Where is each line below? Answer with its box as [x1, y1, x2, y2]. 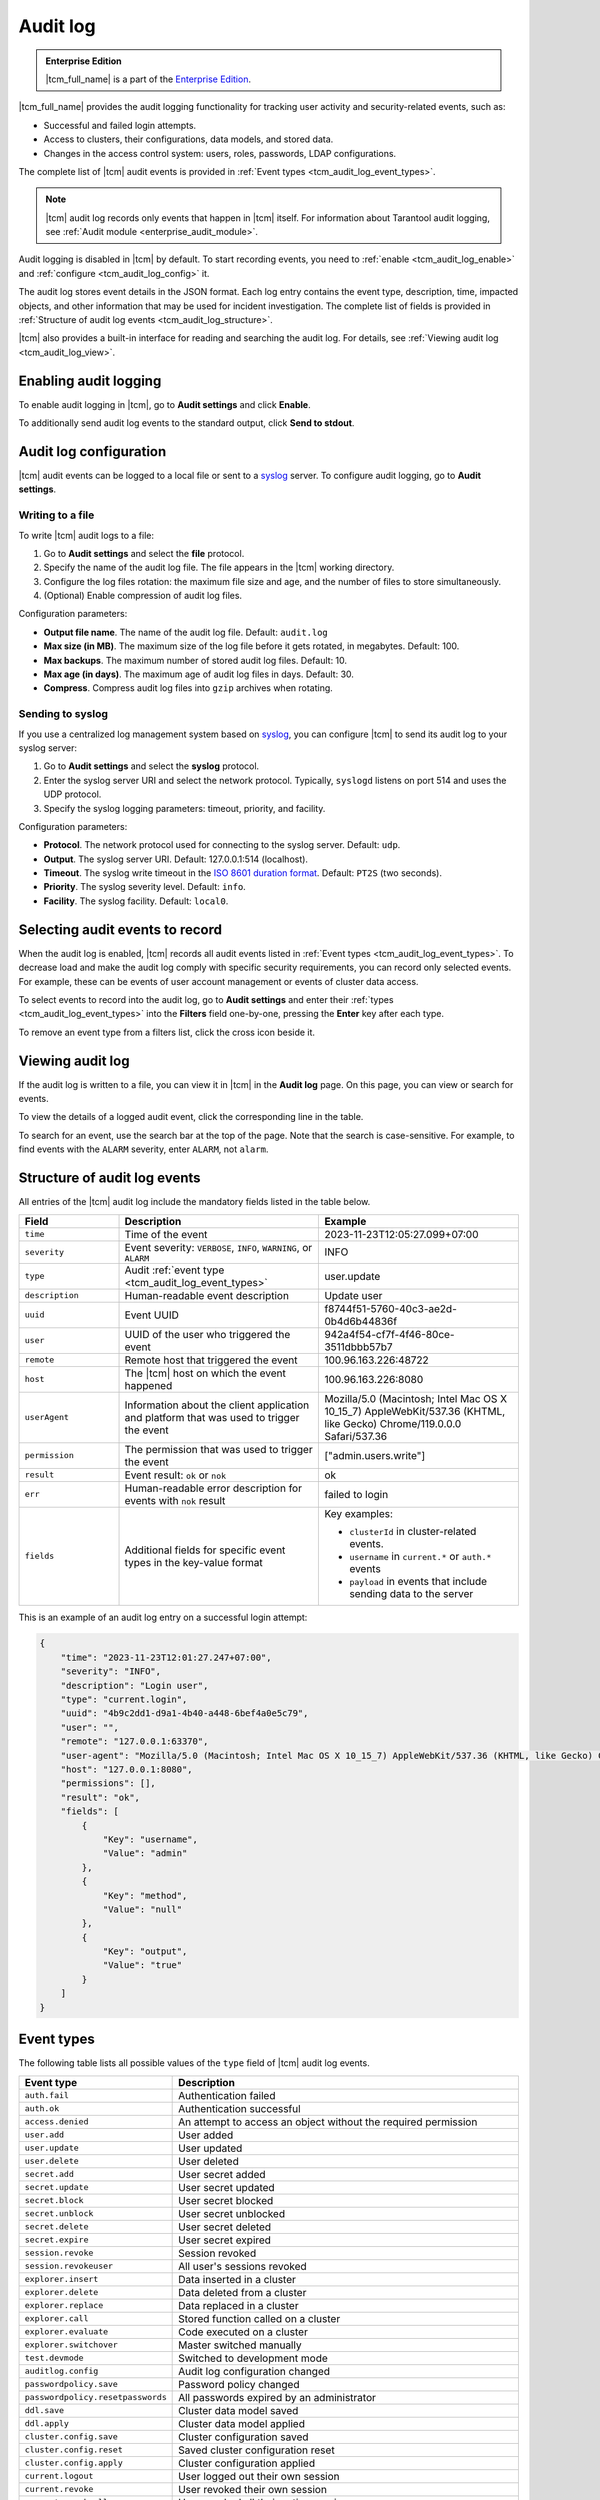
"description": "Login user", [60, 1680, 209, 1691]
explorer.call [24, 2313, 89, 2324]
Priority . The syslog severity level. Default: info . [43, 881, 247, 893]
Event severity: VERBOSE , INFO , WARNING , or [124, 1240, 313, 1254]
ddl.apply [24, 2418, 70, 2429]
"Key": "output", [102, 1946, 188, 1957]
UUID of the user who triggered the [124, 1327, 291, 1341]
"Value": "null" [102, 1903, 183, 1915]
